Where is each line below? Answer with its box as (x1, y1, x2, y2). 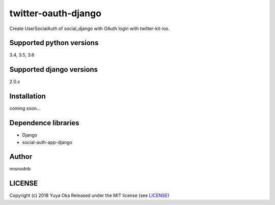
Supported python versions (9, 39, 99, 47)
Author (9, 153, 33, 161)
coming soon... (9, 105, 41, 111)
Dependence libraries (9, 119, 79, 127)
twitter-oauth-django (9, 8, 102, 19)
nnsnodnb (9, 166, 31, 172)
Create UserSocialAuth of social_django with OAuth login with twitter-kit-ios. (9, 25, 170, 32)
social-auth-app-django (22, 139, 72, 145)
